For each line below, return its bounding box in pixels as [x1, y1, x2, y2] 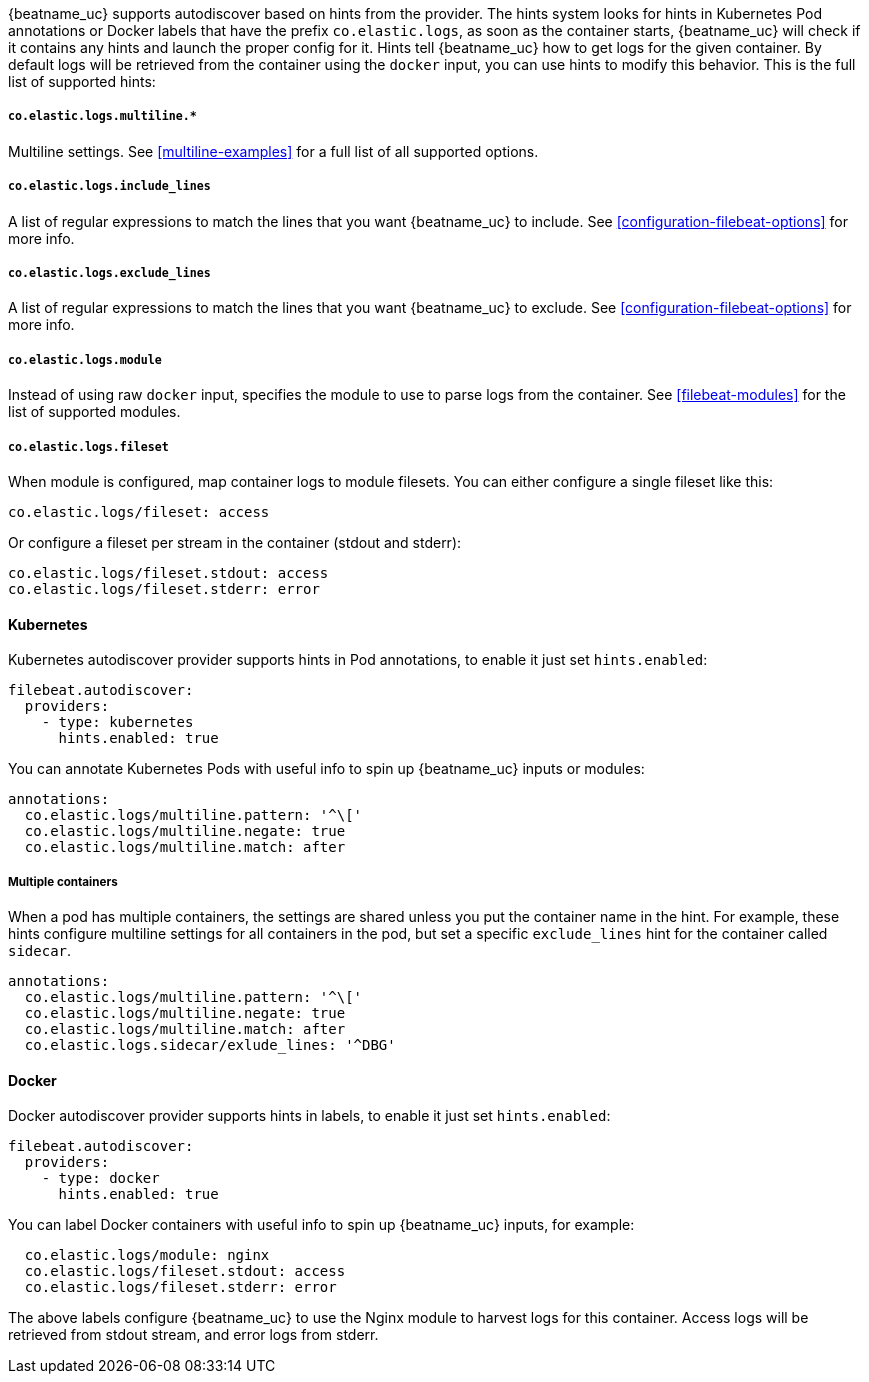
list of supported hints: [8, 73, 156, 90]
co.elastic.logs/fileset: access [8, 503, 270, 520]
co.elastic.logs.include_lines [8, 179, 211, 194]
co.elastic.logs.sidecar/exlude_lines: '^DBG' [24, 1036, 396, 1053]
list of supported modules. [8, 403, 181, 421]
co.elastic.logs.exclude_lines [8, 265, 211, 280]
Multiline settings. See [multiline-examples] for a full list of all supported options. [8, 142, 539, 160]
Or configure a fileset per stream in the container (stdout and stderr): [8, 533, 462, 551]
